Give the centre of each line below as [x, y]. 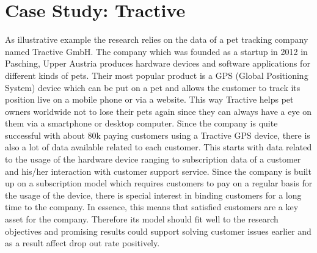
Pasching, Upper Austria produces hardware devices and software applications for [158, 63]
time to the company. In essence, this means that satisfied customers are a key [152, 207]
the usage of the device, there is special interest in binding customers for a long [153, 195]
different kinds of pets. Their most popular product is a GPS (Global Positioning [157, 75]
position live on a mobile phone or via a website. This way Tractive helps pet [149, 99]
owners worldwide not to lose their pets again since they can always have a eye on [158, 111]
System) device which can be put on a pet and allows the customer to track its [153, 87]
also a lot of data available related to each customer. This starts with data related [158, 147]
